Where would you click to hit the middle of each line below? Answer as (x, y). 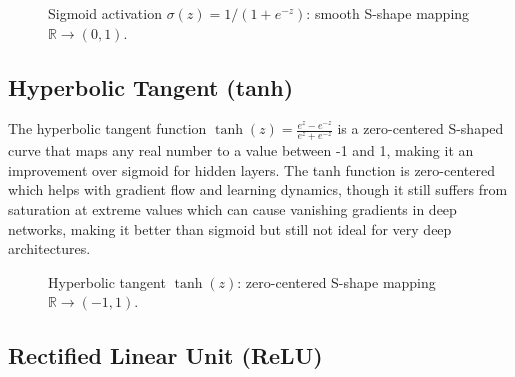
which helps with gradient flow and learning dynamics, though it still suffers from (258, 189)
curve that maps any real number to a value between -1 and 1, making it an (241, 150)
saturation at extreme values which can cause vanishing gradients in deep (232, 209)
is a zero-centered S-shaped (420, 128)
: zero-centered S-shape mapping (336, 281)
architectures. (49, 248)
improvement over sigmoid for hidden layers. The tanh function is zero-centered (251, 169)
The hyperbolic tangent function (107, 128)
